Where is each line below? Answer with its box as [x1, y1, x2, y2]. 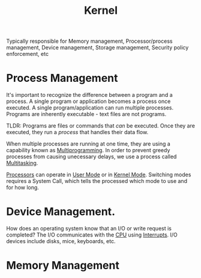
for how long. [6, 184, 39, 191]
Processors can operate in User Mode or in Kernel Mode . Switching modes [6, 171, 191, 178]
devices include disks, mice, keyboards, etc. [6, 238, 116, 245]
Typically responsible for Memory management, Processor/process [6, 37, 173, 45]
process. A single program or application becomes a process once [6, 97, 171, 105]
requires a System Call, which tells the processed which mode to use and [6, 178, 188, 185]
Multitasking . [6, 159, 38, 167]
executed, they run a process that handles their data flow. [6, 129, 149, 136]
